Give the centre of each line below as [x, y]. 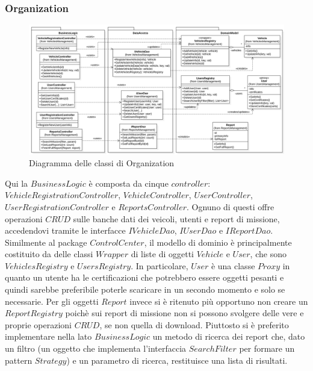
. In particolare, [160, 265]
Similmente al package [46, 242]
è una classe [233, 265]
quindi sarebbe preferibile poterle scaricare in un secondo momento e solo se [145, 289]
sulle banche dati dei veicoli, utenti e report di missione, [176, 218]
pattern [19, 360]
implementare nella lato [48, 336]
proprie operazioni [38, 324]
